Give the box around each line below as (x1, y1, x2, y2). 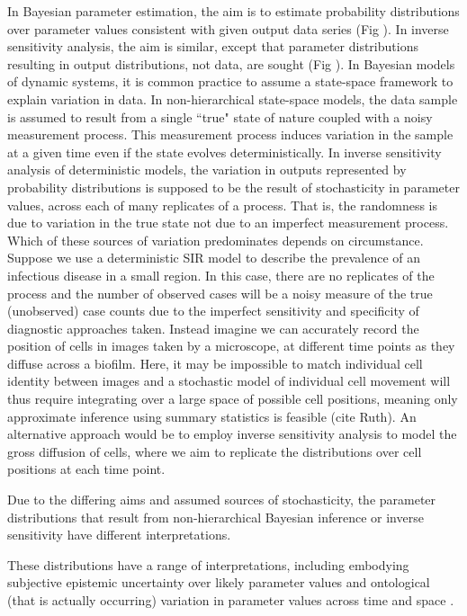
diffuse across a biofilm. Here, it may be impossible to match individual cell (7, 353, 423, 372)
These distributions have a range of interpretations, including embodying (7, 555, 409, 574)
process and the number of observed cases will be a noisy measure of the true (7, 283, 433, 302)
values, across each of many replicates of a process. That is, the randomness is (7, 195, 438, 214)
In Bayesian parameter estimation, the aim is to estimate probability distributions (7, 2, 460, 20)
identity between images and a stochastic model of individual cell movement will (7, 371, 451, 390)
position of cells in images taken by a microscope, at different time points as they (7, 336, 455, 355)
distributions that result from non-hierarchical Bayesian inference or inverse (7, 507, 424, 526)
